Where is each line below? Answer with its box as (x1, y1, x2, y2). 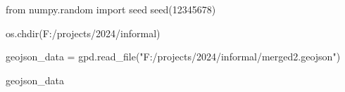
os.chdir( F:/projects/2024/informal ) (6, 25, 161, 40)
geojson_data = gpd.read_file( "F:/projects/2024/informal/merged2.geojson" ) (6, 49, 341, 64)
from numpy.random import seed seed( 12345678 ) (6, 2, 216, 16)
